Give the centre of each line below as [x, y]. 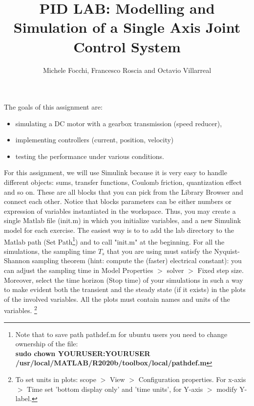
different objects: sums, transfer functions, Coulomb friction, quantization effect [123, 182]
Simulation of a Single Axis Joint [127, 27]
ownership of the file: [47, 344]
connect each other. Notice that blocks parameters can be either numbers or [118, 201]
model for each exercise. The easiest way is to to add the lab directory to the [119, 230]
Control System [127, 46]
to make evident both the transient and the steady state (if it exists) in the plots [125, 289]
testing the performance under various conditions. [90, 156]
